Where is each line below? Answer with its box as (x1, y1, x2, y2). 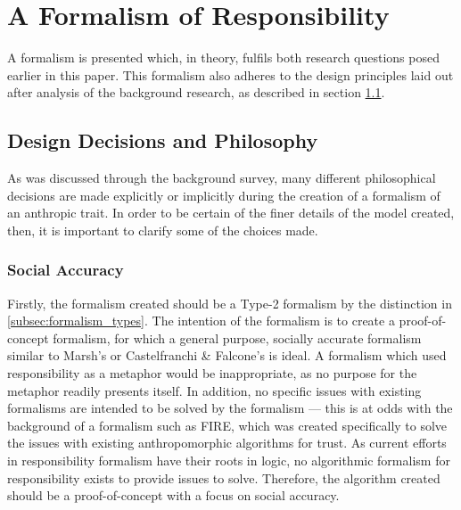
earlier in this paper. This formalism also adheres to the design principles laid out (7, 65, 454, 84)
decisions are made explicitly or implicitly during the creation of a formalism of (7, 185, 440, 204)
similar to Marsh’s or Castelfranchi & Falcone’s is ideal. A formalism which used (7, 346, 447, 365)
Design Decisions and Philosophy (7, 127, 318, 154)
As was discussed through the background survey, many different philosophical (7, 169, 436, 187)
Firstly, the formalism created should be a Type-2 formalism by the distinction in (7, 293, 452, 312)
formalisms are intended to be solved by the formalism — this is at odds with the (7, 399, 453, 417)
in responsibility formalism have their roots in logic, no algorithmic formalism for (7, 451, 450, 470)
